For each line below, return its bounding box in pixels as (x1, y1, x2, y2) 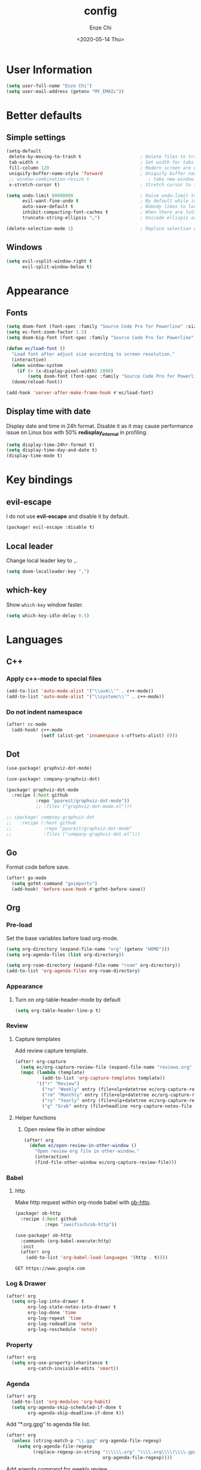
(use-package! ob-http (14, 1232, 72, 1239)
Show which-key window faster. (6, 601, 84, 608)
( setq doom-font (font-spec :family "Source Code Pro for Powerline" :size (6, 324, 199, 330)
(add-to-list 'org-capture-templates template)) (41, 1075, 166, 1082)
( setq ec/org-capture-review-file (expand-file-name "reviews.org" (20, 1064, 193, 1070)
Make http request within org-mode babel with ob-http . (14, 1199, 151, 1206)
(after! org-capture (14, 1058, 66, 1065)
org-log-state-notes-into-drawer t (28, 1304, 117, 1311)
